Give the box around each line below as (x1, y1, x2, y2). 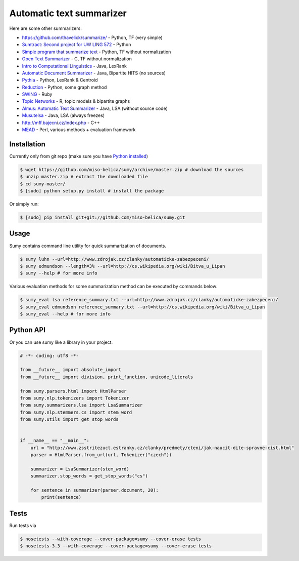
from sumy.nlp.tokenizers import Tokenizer (20, 395, 130, 401)
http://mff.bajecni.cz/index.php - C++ (22, 119, 101, 126)
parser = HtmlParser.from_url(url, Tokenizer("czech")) (30, 452, 172, 458)
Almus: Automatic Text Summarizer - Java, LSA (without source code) (22, 105, 168, 111)
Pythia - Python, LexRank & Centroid (22, 77, 98, 83)
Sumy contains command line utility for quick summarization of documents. (9, 243, 167, 249)
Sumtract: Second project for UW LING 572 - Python (22, 42, 131, 48)
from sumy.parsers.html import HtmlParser (20, 388, 127, 394)
